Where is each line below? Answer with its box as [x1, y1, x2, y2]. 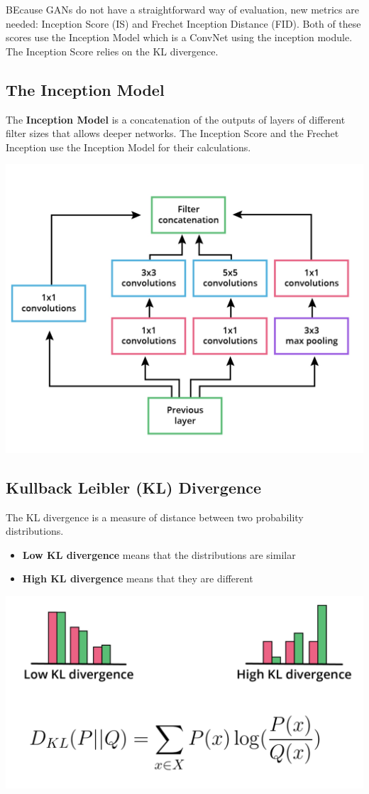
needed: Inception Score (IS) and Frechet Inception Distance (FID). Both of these [6, 16, 361, 31]
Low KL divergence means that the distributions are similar [22, 547, 296, 562]
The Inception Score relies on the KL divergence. [6, 43, 219, 58]
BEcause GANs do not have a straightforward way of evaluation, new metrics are [6, 2, 359, 16]
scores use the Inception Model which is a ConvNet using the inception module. [6, 30, 353, 45]
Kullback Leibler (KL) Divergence [6, 476, 262, 498]
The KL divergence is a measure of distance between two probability [6, 509, 304, 524]
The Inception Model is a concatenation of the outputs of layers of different [6, 112, 346, 126]
